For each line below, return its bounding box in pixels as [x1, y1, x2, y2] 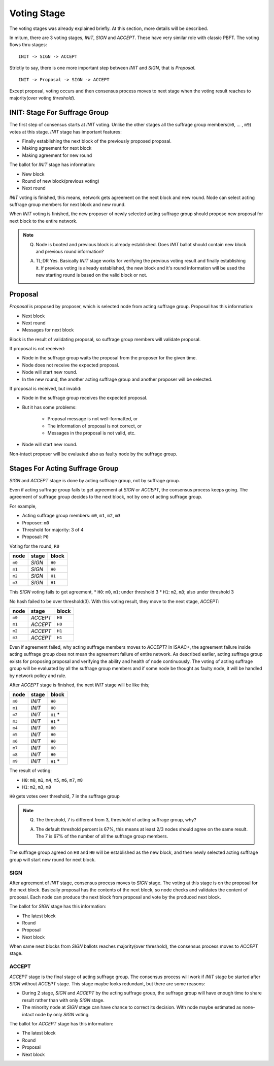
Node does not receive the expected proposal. [22, 362, 119, 368]
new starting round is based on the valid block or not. [36, 272, 147, 278]
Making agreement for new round [22, 152, 92, 158]
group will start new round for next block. [9, 856, 96, 862]
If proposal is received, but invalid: [9, 386, 82, 392]
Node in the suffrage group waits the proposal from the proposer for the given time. [22, 355, 197, 361]
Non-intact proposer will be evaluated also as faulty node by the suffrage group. [9, 451, 178, 457]
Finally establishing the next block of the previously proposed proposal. [22, 138, 172, 144]
